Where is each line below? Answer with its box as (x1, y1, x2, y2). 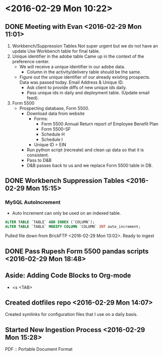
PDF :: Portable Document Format (5, 346, 73, 352)
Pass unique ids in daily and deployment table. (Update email (26, 90, 150, 95)
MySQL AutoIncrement (5, 199, 61, 206)
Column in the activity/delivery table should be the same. (26, 69, 142, 75)
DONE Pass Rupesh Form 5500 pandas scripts (5, 247, 149, 255)
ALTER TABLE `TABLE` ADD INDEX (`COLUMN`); (5, 220, 95, 224)
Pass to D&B (26, 157, 52, 163)
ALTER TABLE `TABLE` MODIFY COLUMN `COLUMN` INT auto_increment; (5, 224, 141, 229)
